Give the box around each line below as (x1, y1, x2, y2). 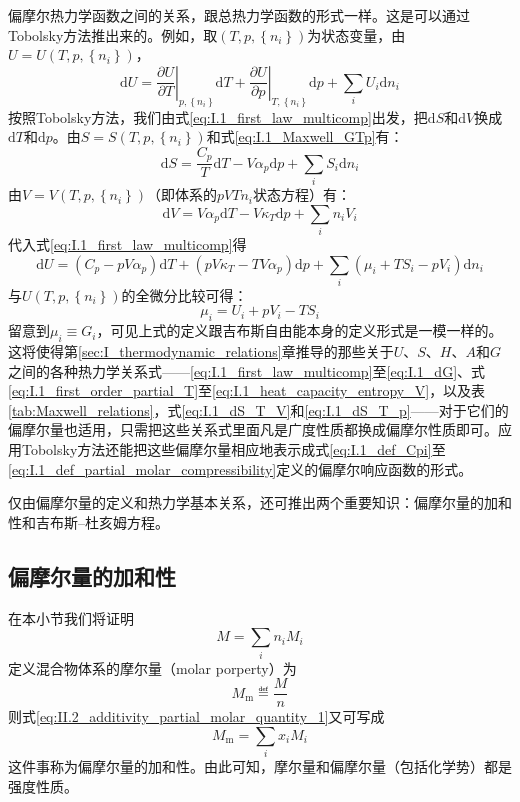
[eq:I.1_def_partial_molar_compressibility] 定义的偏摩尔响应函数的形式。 (8, 458, 473, 479)
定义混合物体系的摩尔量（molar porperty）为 (8, 657, 297, 678)
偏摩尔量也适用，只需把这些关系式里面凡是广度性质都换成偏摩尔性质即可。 (8, 419, 498, 440)
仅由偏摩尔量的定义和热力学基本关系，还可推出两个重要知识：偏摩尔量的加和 (8, 492, 512, 513)
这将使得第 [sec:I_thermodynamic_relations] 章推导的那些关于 (8, 341, 394, 362)
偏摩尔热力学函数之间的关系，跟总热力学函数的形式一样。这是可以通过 (8, 5, 470, 25)
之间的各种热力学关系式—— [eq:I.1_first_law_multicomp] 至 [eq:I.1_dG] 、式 (8, 360, 486, 381)
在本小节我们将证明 (8, 607, 134, 628)
